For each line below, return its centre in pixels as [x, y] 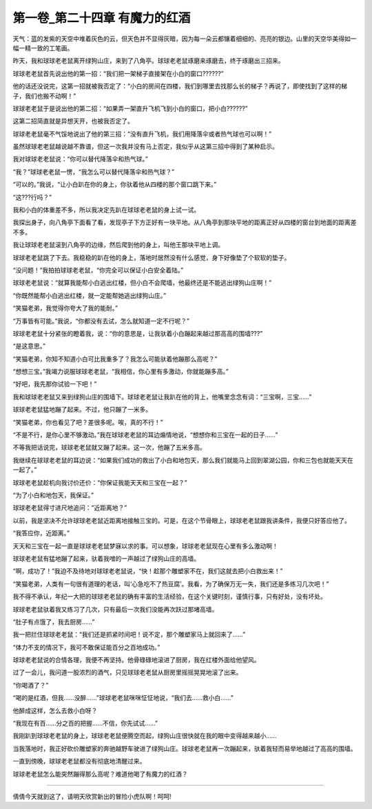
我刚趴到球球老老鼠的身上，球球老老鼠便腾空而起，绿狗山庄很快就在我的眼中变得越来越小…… [145, 736]
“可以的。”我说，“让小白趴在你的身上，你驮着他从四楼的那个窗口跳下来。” [115, 184]
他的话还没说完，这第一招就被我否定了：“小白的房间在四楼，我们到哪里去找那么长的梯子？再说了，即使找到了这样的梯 [180, 86]
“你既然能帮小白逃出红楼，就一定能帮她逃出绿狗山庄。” [90, 295]
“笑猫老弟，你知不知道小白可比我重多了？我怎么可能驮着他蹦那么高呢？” [115, 359]
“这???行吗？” [32, 197]
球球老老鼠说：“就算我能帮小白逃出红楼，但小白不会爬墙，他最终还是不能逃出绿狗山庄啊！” [142, 283]
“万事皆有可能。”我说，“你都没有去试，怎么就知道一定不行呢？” [101, 321]
